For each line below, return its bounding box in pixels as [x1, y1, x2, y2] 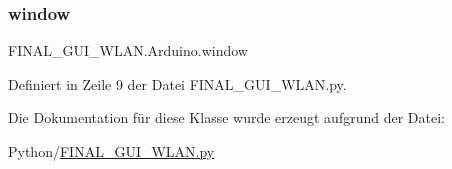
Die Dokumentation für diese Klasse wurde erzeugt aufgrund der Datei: [8, 107, 445, 128]
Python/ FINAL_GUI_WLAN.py [8, 141, 215, 161]
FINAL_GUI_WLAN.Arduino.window [8, 40, 248, 61]
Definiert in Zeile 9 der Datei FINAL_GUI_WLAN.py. [8, 73, 347, 94]
